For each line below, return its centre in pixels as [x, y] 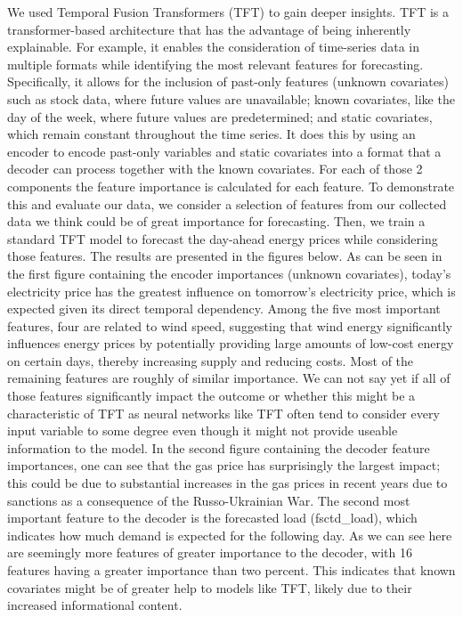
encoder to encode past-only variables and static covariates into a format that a [224, 151]
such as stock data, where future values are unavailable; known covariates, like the [231, 98]
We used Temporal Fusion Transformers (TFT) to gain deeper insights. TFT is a [228, 12]
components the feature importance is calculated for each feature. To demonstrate [231, 186]
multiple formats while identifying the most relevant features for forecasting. [215, 64]
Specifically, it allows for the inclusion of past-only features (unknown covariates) [228, 81]
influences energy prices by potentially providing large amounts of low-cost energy [231, 343]
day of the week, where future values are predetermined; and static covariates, [220, 116]
